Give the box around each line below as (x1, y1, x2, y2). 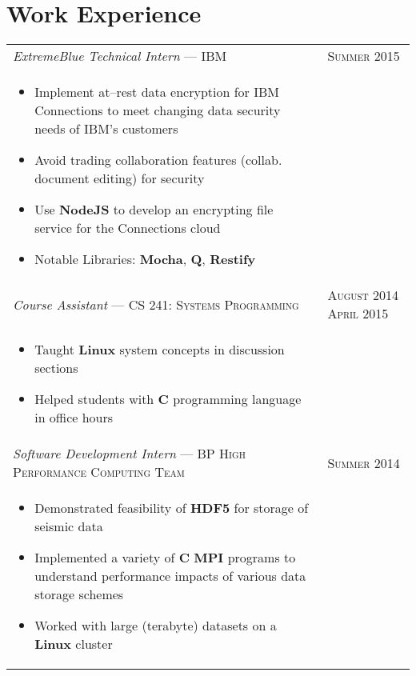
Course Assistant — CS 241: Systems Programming (13, 294, 299, 314)
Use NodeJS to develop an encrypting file (34, 200, 274, 219)
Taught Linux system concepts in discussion (34, 340, 285, 359)
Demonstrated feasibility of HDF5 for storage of (34, 498, 309, 518)
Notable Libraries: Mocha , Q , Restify (34, 250, 256, 269)
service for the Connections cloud (34, 218, 221, 238)
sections (34, 358, 78, 378)
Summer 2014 (327, 453, 400, 472)
